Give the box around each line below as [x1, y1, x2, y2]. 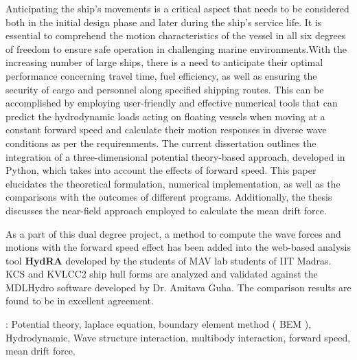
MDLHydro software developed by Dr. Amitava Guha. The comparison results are [5, 280, 352, 294]
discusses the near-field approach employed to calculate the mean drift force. [5, 203, 327, 217]
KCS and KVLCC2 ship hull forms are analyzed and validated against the [5, 267, 318, 281]
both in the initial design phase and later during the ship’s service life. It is [5, 14, 322, 29]
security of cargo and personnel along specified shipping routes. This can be [5, 82, 324, 96]
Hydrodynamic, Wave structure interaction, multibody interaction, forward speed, [5, 330, 351, 344]
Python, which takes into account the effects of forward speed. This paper [5, 163, 316, 177]
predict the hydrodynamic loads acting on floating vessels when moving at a [5, 109, 325, 123]
